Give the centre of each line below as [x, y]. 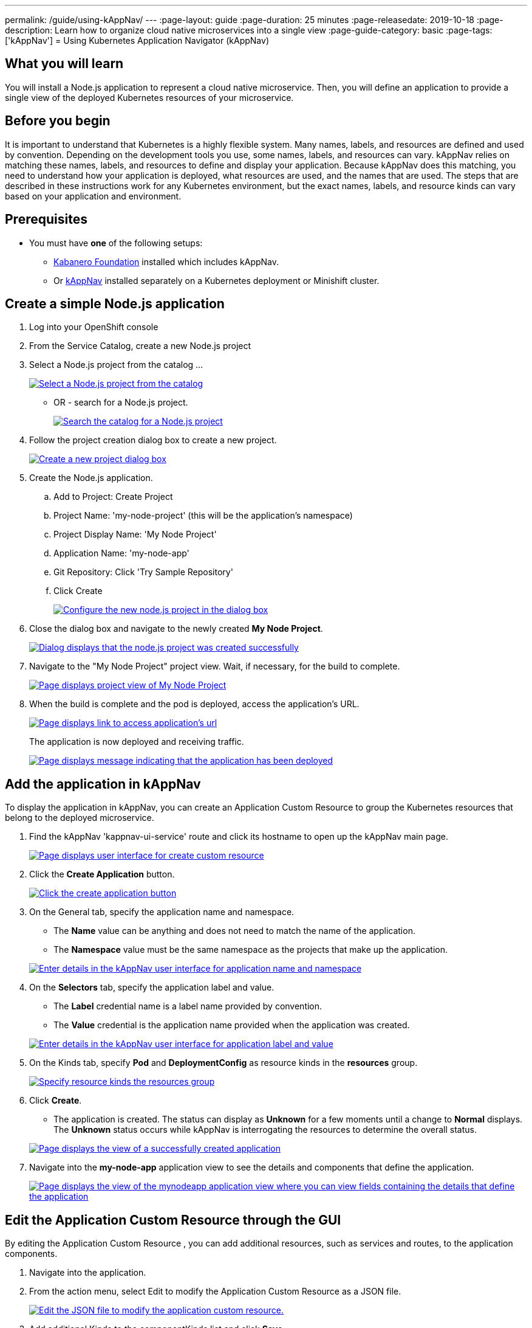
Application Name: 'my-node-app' [121, 553]
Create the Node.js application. [91, 478]
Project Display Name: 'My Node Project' [135, 534]
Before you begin [58, 121]
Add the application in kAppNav [103, 784]
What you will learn [64, 64]
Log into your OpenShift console [94, 327]
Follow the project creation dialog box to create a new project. [153, 440]
